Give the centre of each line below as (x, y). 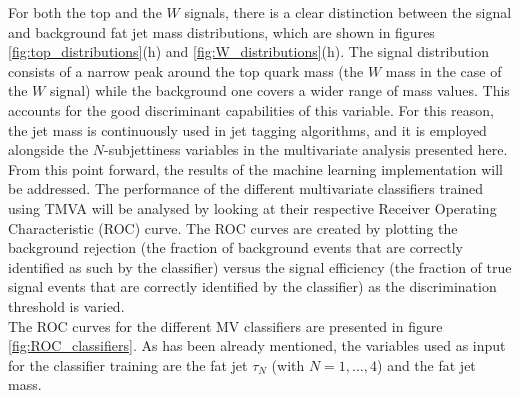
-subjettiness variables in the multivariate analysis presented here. (306, 149)
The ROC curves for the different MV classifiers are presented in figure (225, 325)
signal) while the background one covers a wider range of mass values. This (279, 90)
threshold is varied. (66, 305)
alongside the (48, 149)
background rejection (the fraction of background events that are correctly (235, 247)
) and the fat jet (426, 364)
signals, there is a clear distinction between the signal (348, 12)
